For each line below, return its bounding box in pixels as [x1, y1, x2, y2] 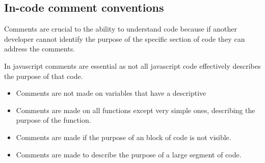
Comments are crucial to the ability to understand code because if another [4, 23, 237, 34]
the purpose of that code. [4, 70, 83, 81]
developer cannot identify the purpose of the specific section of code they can [4, 33, 245, 44]
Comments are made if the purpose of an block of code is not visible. [16, 131, 231, 142]
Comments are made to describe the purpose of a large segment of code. [16, 149, 242, 159]
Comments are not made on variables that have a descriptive [16, 88, 206, 98]
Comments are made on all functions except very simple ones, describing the [16, 104, 255, 115]
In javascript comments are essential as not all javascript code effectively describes [4, 60, 261, 71]
